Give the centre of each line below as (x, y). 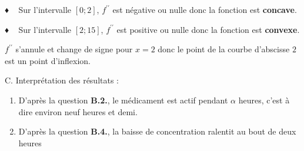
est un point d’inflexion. (48, 60)
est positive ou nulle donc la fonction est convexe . (208, 29)
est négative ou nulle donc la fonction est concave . (205, 9)
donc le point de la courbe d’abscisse (224, 49)
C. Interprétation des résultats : (62, 80)
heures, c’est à (264, 100)
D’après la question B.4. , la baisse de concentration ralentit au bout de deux (157, 131)
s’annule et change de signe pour (74, 49)
